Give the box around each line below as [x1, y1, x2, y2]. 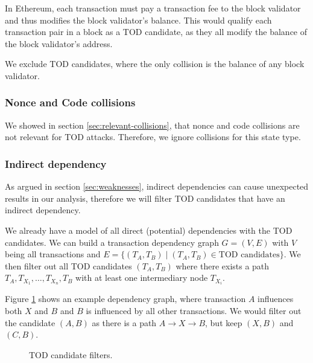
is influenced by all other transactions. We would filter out [86, 304, 302, 317]
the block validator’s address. [5, 37, 113, 50]
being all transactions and [5, 248, 101, 260]
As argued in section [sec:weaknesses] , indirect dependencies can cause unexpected [5, 180, 309, 193]
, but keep [205, 316, 242, 329]
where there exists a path [175, 259, 270, 272]
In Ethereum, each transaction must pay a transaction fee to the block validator [5, 2, 301, 14]
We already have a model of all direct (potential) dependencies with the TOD [5, 223, 292, 236]
